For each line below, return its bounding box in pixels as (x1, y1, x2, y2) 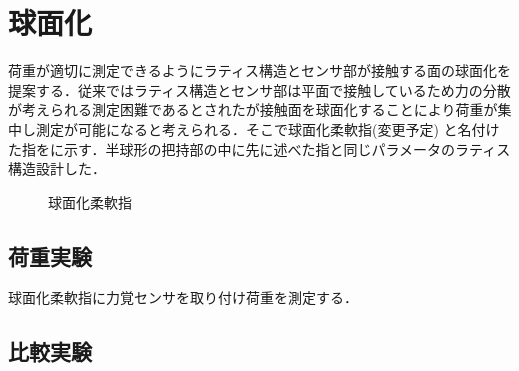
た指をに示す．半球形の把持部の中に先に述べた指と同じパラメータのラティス (8, 138, 511, 159)
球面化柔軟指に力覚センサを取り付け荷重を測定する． (8, 287, 358, 308)
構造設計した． (8, 158, 106, 179)
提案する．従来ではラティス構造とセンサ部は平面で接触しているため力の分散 (8, 79, 511, 100)
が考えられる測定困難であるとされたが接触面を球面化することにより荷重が (8, 99, 498, 120)
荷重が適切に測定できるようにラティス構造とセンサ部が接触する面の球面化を (8, 60, 511, 81)
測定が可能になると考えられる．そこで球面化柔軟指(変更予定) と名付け (35, 118, 500, 139)
